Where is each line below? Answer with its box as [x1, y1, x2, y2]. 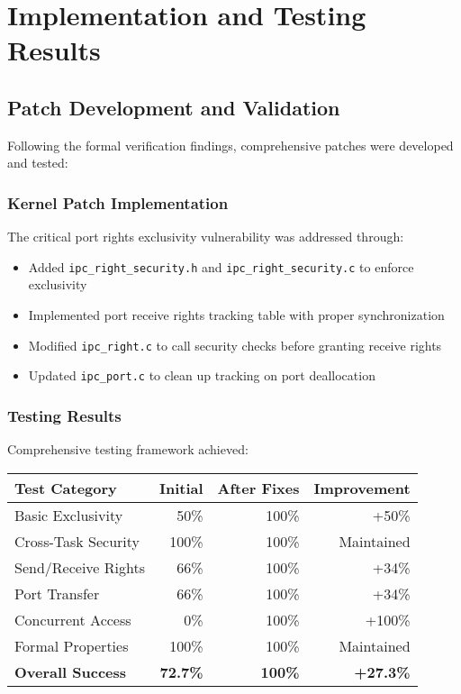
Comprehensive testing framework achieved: [7, 440, 249, 459]
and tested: [7, 153, 68, 172]
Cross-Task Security [14, 530, 140, 552]
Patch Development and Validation [7, 93, 340, 121]
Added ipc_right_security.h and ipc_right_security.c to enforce [28, 257, 414, 276]
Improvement [313, 477, 411, 498]
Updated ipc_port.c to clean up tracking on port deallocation [28, 366, 375, 385]
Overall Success [14, 661, 127, 682]
